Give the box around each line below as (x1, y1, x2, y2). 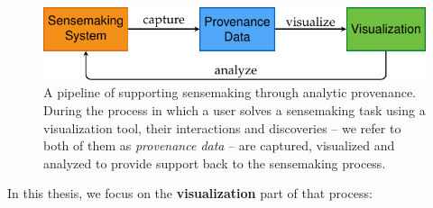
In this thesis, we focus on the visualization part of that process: (7, 184, 373, 203)
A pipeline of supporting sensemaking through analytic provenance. (43, 83, 417, 102)
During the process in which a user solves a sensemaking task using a (43, 100, 426, 119)
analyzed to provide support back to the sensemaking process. (43, 153, 386, 172)
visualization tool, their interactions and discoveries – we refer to (43, 118, 401, 137)
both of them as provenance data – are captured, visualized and (43, 136, 395, 155)
